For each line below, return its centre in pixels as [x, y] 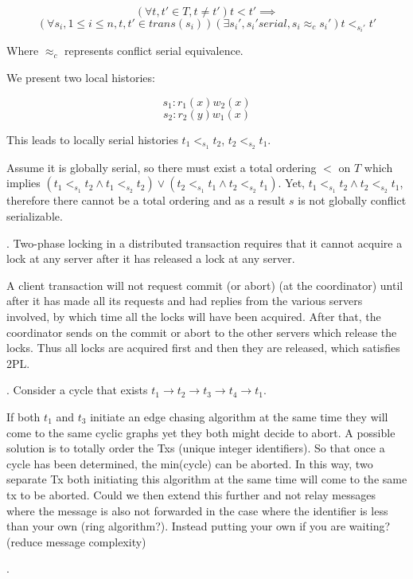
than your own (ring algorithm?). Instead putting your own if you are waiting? [199, 526]
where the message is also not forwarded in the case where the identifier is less [197, 510]
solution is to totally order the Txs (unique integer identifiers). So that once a [196, 448]
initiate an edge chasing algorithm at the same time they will [239, 416]
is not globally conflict [352, 200]
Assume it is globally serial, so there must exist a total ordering [162, 167]
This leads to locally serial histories [92, 139]
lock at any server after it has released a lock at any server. [151, 258]
